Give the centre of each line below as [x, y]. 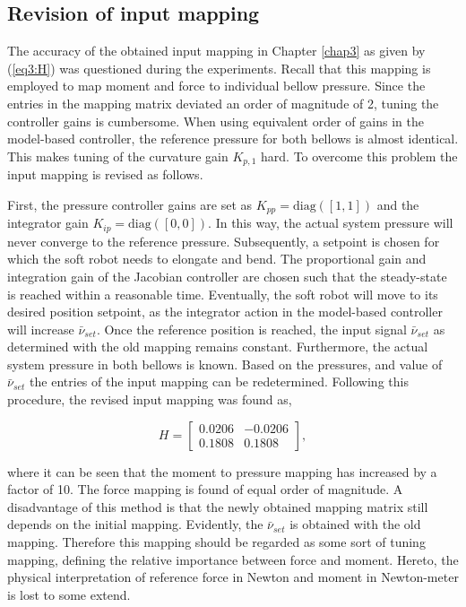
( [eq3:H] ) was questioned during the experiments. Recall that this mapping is [219, 68]
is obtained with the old [355, 524]
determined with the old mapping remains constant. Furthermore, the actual [218, 347]
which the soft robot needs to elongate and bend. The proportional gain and [217, 259]
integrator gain [48, 223]
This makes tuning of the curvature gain [118, 156]
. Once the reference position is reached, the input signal [251, 329]
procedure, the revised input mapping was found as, [150, 399]
